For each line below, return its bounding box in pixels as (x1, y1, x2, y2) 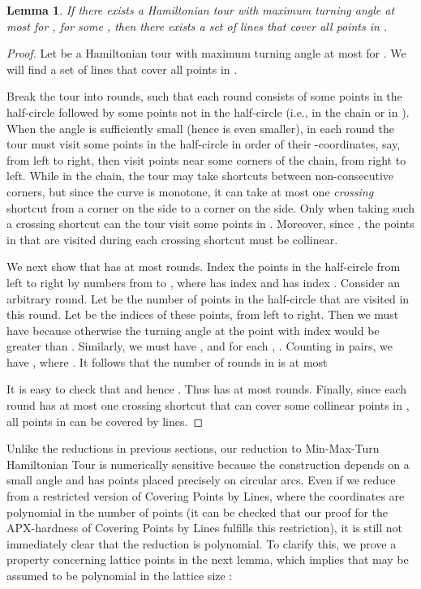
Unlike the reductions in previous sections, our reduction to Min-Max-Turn (6, 440, 380, 457)
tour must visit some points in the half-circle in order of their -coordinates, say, (6, 135, 401, 153)
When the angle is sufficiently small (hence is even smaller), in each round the (6, 119, 394, 136)
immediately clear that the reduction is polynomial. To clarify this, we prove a (6, 535, 397, 552)
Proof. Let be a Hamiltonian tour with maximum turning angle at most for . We (6, 45, 406, 62)
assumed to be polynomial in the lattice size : (6, 567, 233, 583)
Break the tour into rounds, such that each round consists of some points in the (6, 88, 402, 105)
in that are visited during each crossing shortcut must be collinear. (6, 230, 338, 247)
